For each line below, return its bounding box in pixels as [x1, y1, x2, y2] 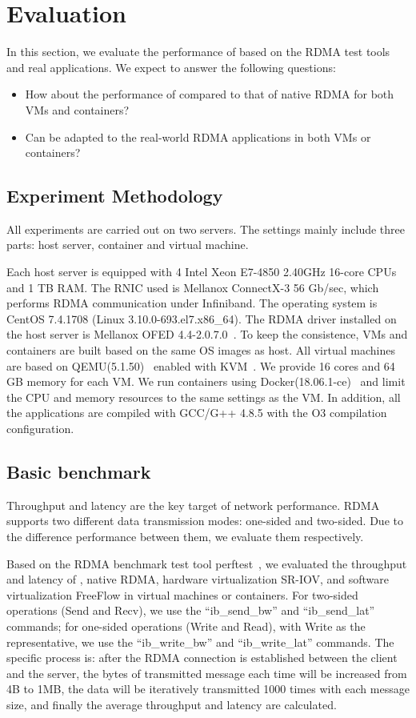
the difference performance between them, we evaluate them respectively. [6, 528, 364, 544]
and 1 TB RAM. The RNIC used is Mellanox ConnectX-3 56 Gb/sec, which [6, 279, 379, 295]
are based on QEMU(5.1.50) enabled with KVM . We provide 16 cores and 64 [6, 357, 395, 374]
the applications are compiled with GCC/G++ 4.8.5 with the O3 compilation [6, 404, 387, 421]
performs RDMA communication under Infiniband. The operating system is [6, 295, 378, 311]
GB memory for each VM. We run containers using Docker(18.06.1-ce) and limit [6, 373, 406, 390]
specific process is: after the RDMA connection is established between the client [6, 649, 398, 666]
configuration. [6, 420, 74, 437]
